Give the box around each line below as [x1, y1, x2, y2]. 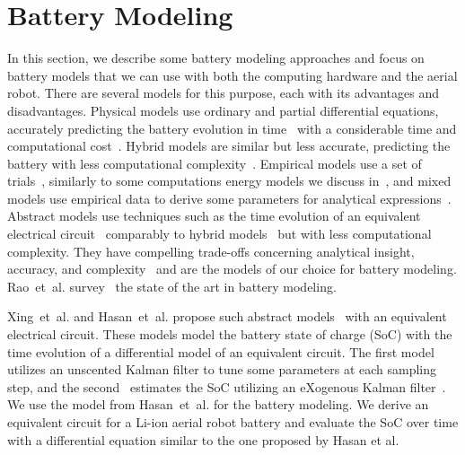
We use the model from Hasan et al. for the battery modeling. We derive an [7, 395, 429, 414]
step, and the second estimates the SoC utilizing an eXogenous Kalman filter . [7, 377, 446, 396]
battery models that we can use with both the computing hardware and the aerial [7, 66, 458, 84]
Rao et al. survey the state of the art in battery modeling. [7, 276, 337, 295]
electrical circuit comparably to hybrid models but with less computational [7, 224, 432, 243]
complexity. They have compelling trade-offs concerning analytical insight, [7, 241, 415, 260]
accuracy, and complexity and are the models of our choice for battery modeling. [7, 259, 457, 278]
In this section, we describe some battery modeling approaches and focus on [7, 48, 425, 67]
